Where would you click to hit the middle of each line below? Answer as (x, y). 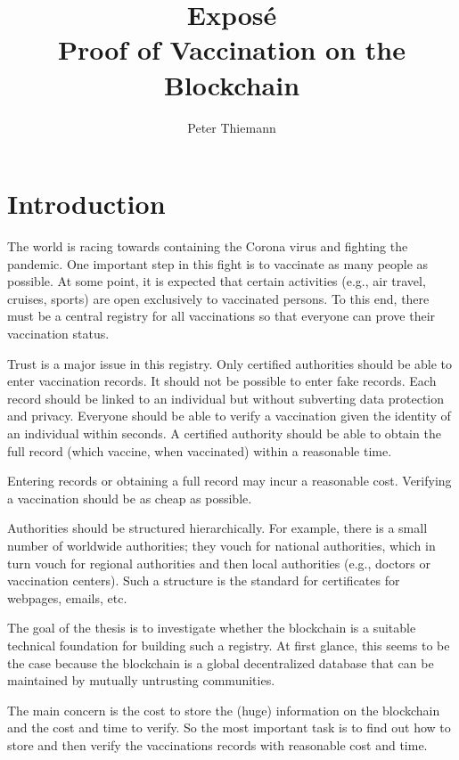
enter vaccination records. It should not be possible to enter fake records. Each (222, 381)
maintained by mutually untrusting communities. (141, 680)
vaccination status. (58, 333)
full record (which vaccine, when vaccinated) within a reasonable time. (200, 450)
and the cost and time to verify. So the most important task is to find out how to (229, 727)
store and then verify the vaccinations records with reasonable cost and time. (217, 744)
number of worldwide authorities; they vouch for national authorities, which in (221, 545)
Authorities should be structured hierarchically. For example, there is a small (217, 528)
